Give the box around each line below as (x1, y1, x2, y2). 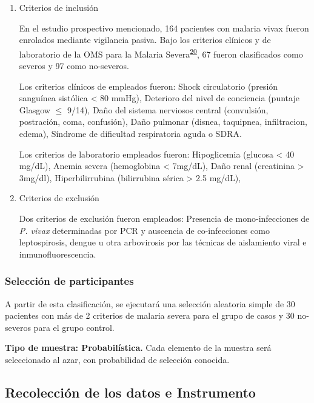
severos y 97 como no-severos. (19, 59, 129, 72)
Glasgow (19, 103, 50, 116)
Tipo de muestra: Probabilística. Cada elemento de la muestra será (5, 341, 272, 354)
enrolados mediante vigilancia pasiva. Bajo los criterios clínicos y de (19, 33, 271, 46)
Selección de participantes (5, 273, 134, 288)
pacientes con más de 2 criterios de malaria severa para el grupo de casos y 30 (5, 309, 295, 322)
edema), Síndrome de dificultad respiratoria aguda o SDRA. (19, 127, 242, 139)
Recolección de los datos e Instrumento (5, 382, 256, 401)
